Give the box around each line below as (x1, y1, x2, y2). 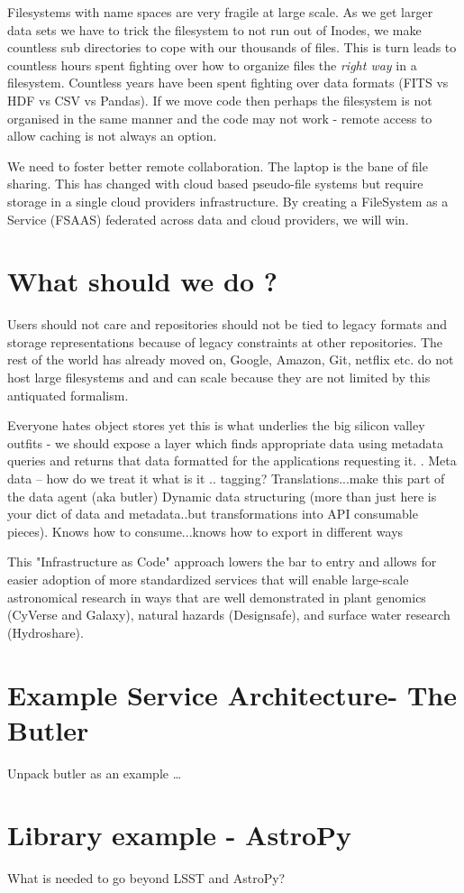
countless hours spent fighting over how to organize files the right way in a (7, 55, 417, 74)
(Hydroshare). (7, 622, 84, 641)
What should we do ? (7, 262, 277, 299)
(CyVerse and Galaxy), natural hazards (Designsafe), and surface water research (7, 605, 450, 624)
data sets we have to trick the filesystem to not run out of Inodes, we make (7, 20, 422, 39)
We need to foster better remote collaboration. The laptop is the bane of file (7, 156, 428, 175)
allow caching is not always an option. (7, 126, 217, 145)
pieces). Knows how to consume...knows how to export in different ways (7, 521, 404, 540)
